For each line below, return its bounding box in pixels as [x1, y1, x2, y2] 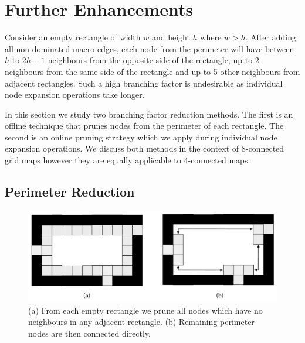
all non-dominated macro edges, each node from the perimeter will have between [5, 42, 294, 54]
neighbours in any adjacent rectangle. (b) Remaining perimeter [28, 315, 255, 328]
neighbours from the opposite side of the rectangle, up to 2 [48, 54, 259, 66]
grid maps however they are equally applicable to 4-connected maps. [5, 154, 250, 166]
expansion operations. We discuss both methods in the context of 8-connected [5, 142, 284, 155]
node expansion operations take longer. [5, 88, 145, 101]
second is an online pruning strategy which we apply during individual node [5, 131, 277, 143]
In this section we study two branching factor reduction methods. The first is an [5, 108, 293, 120]
